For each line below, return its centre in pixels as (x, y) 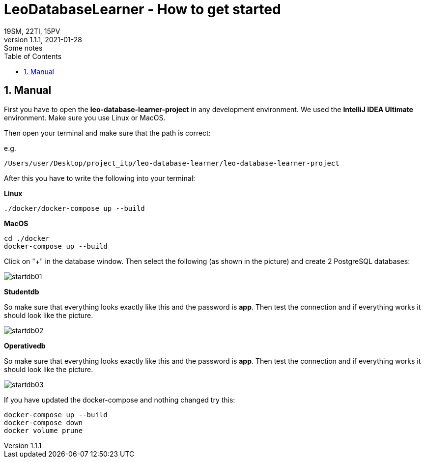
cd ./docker (27, 238)
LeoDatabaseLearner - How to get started (142, 9)
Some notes (23, 48)
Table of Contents (33, 56)
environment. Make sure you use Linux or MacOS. (85, 117)
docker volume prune (43, 430)
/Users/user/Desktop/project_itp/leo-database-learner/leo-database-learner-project (172, 163)
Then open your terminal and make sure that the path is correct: (107, 133)
